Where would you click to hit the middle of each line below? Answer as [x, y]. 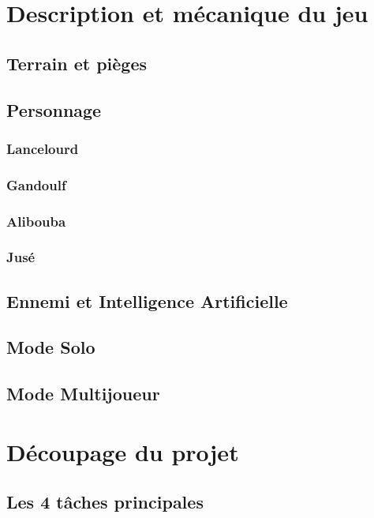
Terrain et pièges [77, 63]
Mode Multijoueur [83, 394]
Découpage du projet [123, 451]
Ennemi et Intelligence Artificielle [147, 300]
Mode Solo [51, 347]
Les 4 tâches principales [105, 502]
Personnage [54, 109]
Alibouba [36, 221]
